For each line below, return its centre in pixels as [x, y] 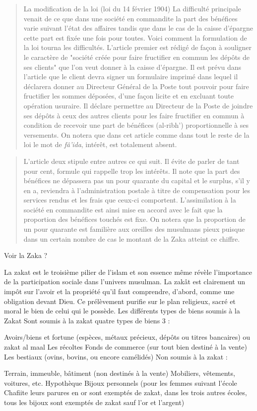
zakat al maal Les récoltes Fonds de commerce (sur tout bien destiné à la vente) [126, 347]
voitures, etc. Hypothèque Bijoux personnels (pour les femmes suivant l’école [121, 383]
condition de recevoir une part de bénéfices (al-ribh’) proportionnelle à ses [136, 125]
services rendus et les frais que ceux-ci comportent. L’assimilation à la [130, 200]
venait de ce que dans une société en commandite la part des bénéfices [130, 18]
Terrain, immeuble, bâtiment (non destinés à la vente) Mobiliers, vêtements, [120, 373]
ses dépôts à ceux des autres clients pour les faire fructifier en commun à [134, 115]
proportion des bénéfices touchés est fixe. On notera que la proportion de [134, 219]
